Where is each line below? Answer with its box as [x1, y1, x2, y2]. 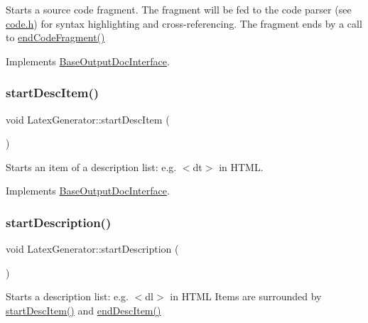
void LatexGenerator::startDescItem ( [6, 111, 170, 126]
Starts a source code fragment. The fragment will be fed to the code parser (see [6, 2, 352, 16]
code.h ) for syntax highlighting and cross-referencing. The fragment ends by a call [6, 16, 362, 31]
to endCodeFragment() [6, 30, 105, 45]
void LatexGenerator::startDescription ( [6, 241, 179, 256]
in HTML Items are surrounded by [170, 289, 322, 304]
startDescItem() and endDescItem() [6, 302, 161, 317]
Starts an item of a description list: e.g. [6, 159, 177, 174]
